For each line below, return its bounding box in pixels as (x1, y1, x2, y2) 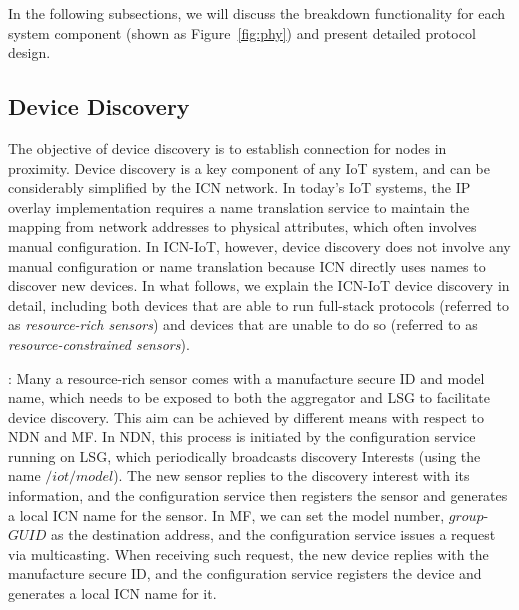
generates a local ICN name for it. (8, 583, 217, 604)
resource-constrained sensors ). (8, 333, 190, 354)
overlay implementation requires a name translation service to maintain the (8, 196, 470, 217)
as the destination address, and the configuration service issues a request (51, 524, 496, 545)
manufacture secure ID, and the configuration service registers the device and (8, 563, 482, 584)
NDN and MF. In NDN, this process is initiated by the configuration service (8, 426, 476, 447)
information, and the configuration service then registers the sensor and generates (8, 485, 508, 506)
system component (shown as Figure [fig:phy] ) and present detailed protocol (8, 22, 476, 43)
